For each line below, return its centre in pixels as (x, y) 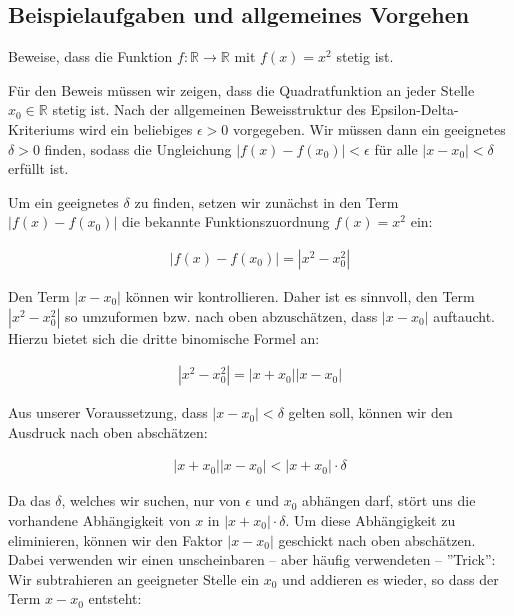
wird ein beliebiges (135, 128)
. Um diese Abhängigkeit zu (370, 520)
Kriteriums (41, 128)
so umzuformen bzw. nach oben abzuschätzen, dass (221, 315)
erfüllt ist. (38, 168)
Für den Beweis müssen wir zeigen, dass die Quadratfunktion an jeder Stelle (241, 89)
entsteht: (115, 598)
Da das (29, 500)
